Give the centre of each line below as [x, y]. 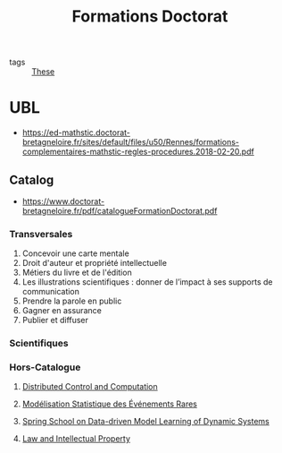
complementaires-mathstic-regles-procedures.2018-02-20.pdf [138, 152]
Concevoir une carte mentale [75, 253]
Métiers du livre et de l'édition [77, 273]
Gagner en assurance [62, 311]
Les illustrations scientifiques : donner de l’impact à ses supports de [147, 282]
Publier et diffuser [55, 321]
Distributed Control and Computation [90, 387]
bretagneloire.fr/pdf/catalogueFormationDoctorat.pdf [120, 210]
